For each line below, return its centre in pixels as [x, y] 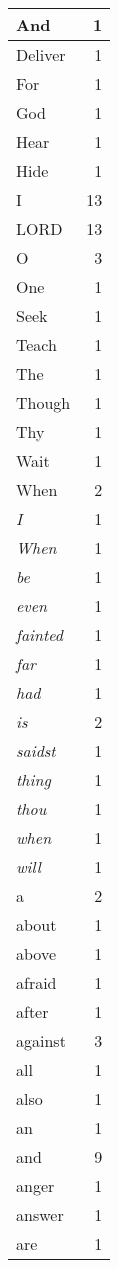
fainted [40, 634]
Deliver [41, 54]
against [41, 1040]
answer [40, 1214]
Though [43, 402]
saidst [36, 750]
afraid [36, 982]
